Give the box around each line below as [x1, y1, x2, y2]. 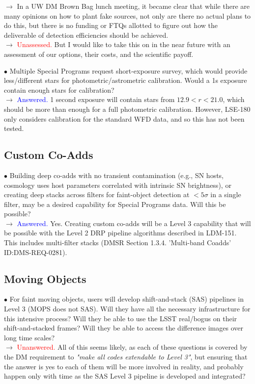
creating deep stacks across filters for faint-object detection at [4, 189, 190, 200]
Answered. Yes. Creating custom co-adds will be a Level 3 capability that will [17, 218, 251, 228]
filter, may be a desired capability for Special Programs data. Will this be [4, 199, 226, 209]
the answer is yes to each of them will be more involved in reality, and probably [4, 361, 244, 371]
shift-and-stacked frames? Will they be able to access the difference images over [4, 323, 243, 333]
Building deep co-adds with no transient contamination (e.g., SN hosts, [9, 170, 224, 180]
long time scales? [4, 332, 55, 342]
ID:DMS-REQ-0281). [4, 247, 67, 257]
